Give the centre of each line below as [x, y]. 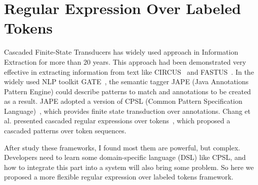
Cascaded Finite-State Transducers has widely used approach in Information [121, 52]
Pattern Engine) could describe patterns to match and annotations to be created [127, 91]
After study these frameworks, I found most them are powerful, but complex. [122, 147]
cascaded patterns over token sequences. [65, 131]
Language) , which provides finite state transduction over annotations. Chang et [127, 111]
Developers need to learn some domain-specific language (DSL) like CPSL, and [125, 157]
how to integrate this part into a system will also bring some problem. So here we [129, 167]
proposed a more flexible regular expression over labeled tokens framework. [119, 177]
